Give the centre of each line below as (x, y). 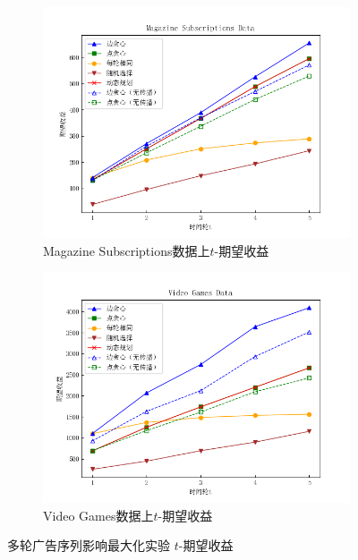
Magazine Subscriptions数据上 (127, 250)
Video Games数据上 (98, 515)
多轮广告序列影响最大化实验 (89, 545)
